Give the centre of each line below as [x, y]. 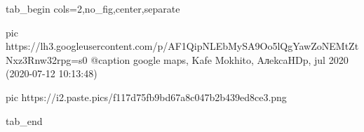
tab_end [24, 120]
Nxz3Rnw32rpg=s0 [47, 59]
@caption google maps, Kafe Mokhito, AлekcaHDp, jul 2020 [220, 59]
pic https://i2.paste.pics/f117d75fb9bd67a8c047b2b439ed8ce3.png [146, 97]
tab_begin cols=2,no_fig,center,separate [93, 8]
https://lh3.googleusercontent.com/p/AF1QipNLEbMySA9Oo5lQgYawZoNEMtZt [182, 46]
